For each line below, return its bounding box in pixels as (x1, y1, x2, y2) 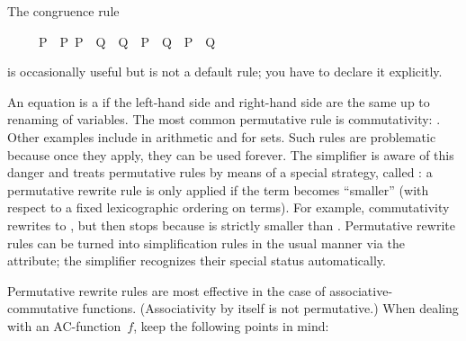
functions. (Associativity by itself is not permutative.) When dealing (82, 299, 459, 318)
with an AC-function (7, 316, 121, 335)
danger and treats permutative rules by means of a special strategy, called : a (7, 163, 433, 182)
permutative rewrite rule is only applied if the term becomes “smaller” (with (7, 180, 429, 199)
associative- (329, 281, 393, 300)
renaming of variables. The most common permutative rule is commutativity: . (7, 110, 441, 129)
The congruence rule (7, 2, 120, 20)
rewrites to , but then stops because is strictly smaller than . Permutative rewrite (7, 215, 455, 234)
